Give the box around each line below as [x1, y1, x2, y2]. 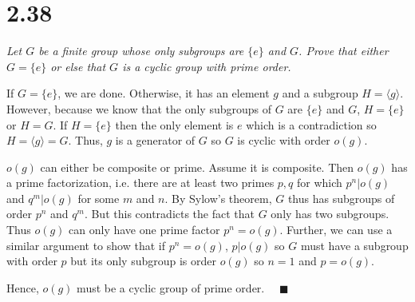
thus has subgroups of [287, 189, 395, 206]
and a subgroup [282, 85, 358, 101]
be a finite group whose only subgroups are [38, 42, 244, 59]
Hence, [6, 279, 39, 296]
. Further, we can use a [279, 221, 393, 238]
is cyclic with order [237, 132, 330, 149]
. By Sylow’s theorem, [164, 189, 272, 206]
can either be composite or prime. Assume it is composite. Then [40, 158, 354, 175]
